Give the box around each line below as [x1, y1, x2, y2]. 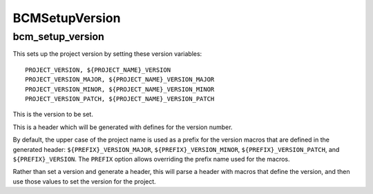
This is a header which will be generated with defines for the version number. [12, 123, 233, 131]
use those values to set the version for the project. [12, 177, 157, 186]
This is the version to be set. [12, 110, 93, 119]
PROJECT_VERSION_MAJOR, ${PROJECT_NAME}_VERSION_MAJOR [25, 76, 215, 84]
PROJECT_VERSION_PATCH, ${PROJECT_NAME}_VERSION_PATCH [25, 95, 215, 103]
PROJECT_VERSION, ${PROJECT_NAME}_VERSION [25, 66, 171, 74]
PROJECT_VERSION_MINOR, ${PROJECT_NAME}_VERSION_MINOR [25, 85, 215, 93]
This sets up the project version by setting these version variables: [12, 50, 202, 58]
